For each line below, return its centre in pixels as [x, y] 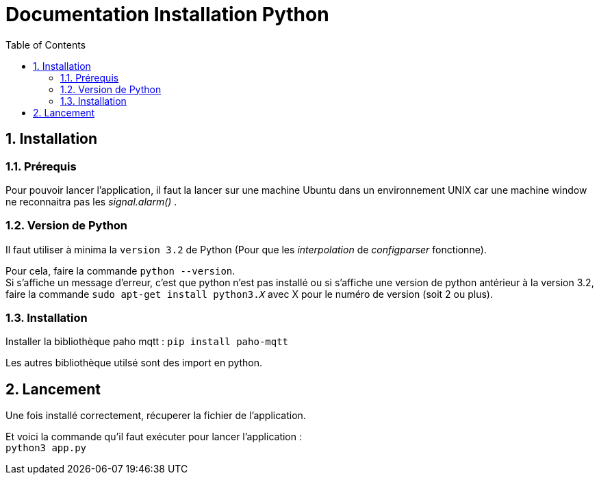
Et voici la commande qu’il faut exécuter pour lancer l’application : [154, 437]
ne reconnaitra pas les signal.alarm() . [91, 201]
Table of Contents [46, 45]
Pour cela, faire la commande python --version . [120, 270]
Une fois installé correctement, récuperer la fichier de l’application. [156, 416]
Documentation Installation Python [167, 14]
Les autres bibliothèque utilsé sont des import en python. [134, 363]
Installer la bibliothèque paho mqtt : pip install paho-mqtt [147, 342]
